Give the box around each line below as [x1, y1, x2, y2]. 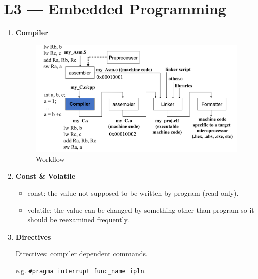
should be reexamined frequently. [27, 214, 130, 225]
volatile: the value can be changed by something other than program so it [27, 204, 254, 215]
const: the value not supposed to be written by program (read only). [27, 187, 239, 198]
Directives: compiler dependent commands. [15, 248, 148, 259]
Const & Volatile [15, 171, 76, 181]
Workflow [35, 153, 65, 164]
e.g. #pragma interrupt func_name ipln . [15, 265, 146, 275]
